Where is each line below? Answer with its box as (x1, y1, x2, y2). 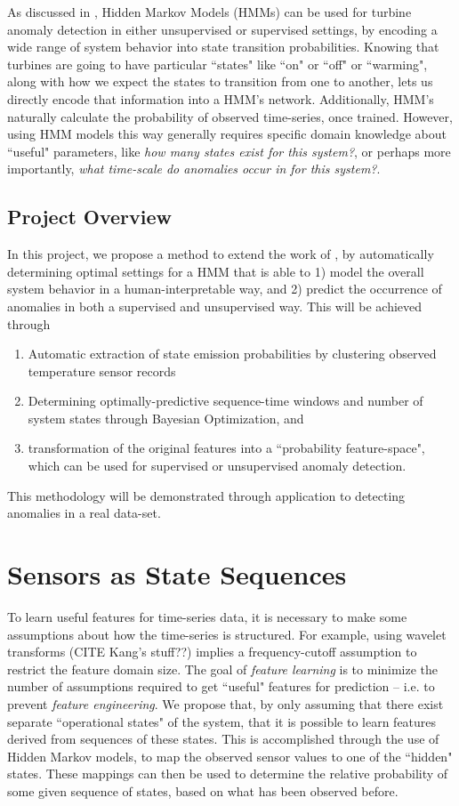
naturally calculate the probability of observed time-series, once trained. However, (7, 107, 453, 125)
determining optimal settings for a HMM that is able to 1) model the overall (7, 262, 424, 280)
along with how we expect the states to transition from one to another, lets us (7, 72, 433, 91)
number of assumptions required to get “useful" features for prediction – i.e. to (7, 677, 435, 696)
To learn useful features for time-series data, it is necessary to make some (7, 607, 407, 625)
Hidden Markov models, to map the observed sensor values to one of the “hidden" (7, 746, 453, 765)
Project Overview (7, 203, 173, 230)
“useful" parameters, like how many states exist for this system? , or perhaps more (7, 141, 451, 160)
